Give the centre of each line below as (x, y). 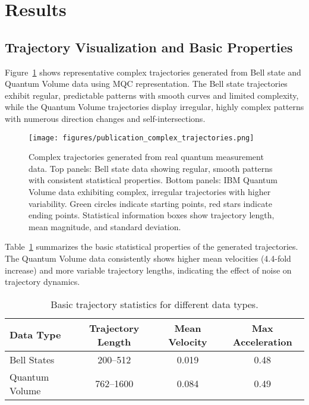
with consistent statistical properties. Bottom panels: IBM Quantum (153, 180)
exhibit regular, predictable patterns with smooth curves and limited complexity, (152, 95)
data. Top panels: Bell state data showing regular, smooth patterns (151, 168)
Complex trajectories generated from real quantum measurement (146, 157)
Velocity (188, 341)
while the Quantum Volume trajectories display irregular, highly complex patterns (154, 107)
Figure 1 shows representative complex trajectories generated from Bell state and (153, 72)
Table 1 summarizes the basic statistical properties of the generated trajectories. (152, 247)
